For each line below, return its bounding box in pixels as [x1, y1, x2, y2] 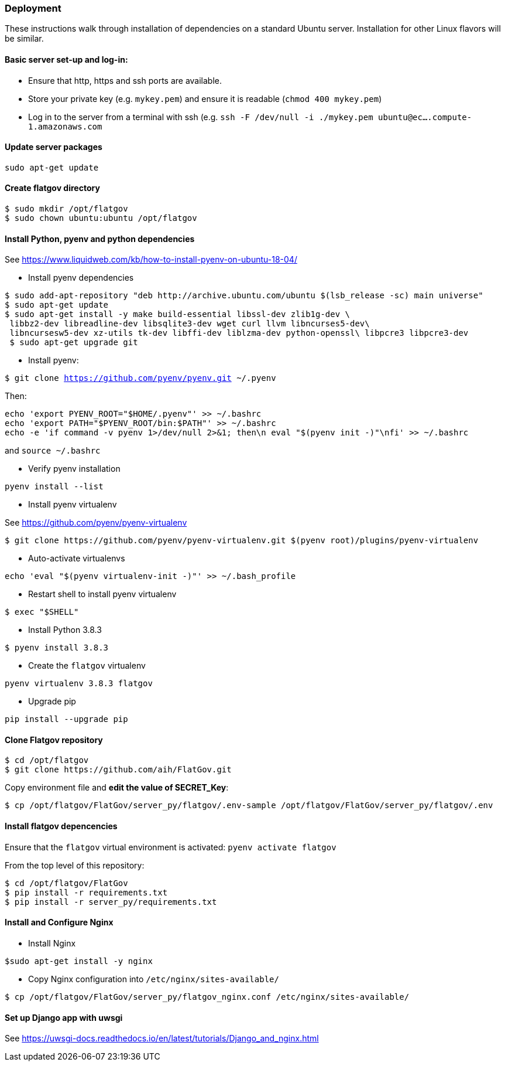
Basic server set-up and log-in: [5, 54, 128, 64]
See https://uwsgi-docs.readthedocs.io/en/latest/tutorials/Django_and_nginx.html [5, 1033, 319, 1044]
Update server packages [5, 142, 102, 152]
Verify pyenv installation [28, 464, 121, 474]
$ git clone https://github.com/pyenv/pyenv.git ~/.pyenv [5, 373, 276, 383]
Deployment [5, 2, 61, 14]
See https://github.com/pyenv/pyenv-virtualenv [5, 517, 187, 528]
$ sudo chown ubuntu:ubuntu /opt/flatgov [5, 213, 197, 223]
